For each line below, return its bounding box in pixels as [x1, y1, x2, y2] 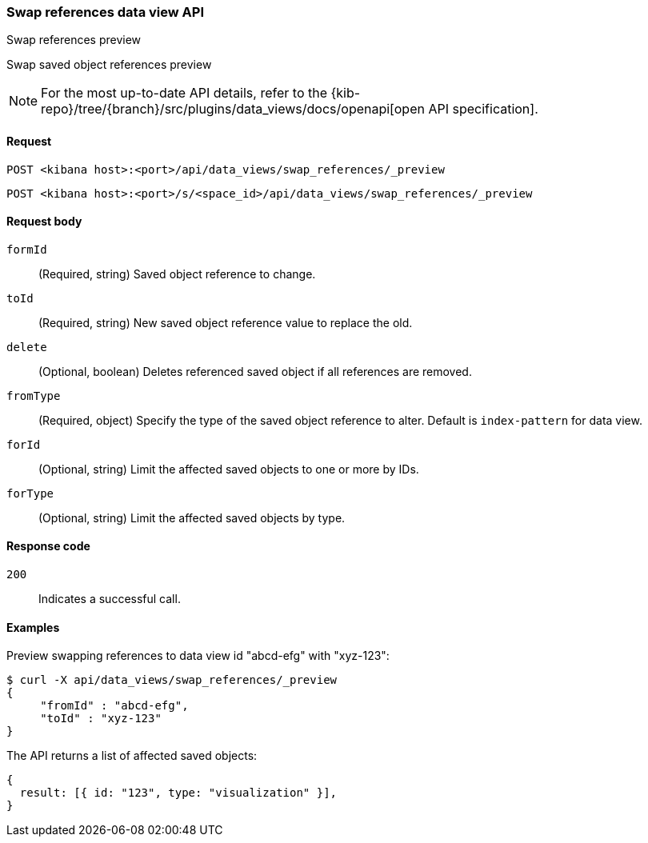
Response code [6, 539, 90, 553]
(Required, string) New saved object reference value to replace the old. [38, 315, 413, 330]
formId [6, 242, 47, 256]
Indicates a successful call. [38, 592, 181, 606]
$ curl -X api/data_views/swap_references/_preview [6, 673, 338, 687]
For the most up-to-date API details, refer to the [41, 85, 328, 102]
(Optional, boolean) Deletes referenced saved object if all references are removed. [38, 364, 472, 378]
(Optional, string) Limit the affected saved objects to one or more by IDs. [38, 461, 419, 476]
